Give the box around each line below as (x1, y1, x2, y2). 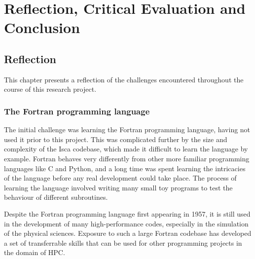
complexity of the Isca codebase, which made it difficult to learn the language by (4, 144, 248, 154)
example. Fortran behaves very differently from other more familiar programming (4, 153, 250, 163)
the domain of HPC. (4, 247, 65, 258)
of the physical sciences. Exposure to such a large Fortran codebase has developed (4, 228, 252, 238)
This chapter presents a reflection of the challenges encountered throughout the (4, 74, 244, 84)
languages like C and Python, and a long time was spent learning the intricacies (4, 163, 246, 173)
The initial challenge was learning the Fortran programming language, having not (4, 124, 251, 135)
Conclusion (4, 17, 80, 37)
